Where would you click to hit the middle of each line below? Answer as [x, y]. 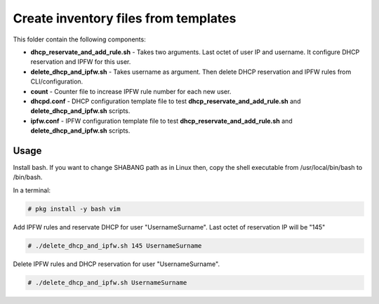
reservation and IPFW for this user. [81, 62]
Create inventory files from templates [125, 18]
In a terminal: [32, 190]
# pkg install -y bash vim [74, 209]
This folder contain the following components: [80, 39]
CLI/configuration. [57, 81]
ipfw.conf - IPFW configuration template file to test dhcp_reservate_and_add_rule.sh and [161, 121]
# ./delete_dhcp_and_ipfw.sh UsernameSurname [107, 282]
